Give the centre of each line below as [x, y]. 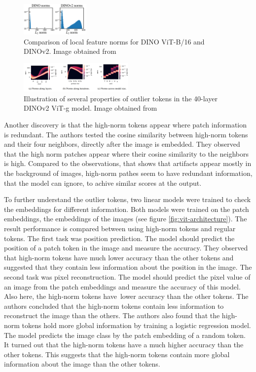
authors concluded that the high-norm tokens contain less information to [114, 306]
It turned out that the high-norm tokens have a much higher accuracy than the [124, 345]
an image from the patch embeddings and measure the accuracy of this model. [122, 286]
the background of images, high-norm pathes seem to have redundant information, [128, 173]
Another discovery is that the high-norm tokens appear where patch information [126, 125]
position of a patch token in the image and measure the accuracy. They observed [126, 248]
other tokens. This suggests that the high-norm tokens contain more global [117, 354]
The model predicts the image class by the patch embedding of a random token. [125, 335]
